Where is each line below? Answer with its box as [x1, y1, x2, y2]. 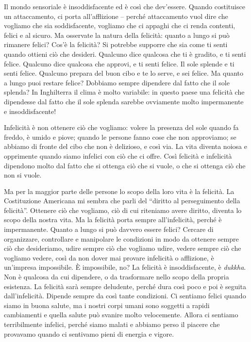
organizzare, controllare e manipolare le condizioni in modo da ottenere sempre [4, 233, 239, 244]
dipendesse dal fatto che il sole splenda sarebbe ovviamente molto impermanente [4, 96, 244, 106]
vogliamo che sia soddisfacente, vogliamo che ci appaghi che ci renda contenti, [4, 20, 235, 31]
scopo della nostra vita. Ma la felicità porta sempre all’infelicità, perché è [4, 214, 222, 225]
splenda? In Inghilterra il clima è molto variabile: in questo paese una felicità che [4, 87, 245, 97]
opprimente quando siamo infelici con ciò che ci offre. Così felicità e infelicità [4, 150, 232, 161]
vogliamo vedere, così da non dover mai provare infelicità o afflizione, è [4, 252, 214, 262]
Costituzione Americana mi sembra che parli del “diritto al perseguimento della [4, 195, 240, 206]
